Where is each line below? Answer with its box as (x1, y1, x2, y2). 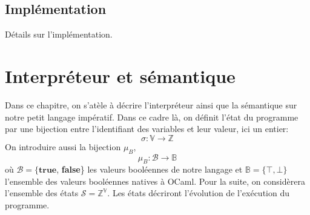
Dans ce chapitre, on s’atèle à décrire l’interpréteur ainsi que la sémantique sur (5, 98, 297, 111)
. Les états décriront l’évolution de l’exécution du (107, 187, 289, 199)
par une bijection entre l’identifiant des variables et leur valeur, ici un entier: (5, 122, 289, 135)
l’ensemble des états (5, 187, 79, 199)
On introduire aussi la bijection (5, 140, 121, 153)
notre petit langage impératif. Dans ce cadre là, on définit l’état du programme (5, 110, 298, 123)
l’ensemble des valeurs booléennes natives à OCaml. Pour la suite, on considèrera (5, 174, 305, 187)
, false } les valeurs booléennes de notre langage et (56, 163, 243, 176)
